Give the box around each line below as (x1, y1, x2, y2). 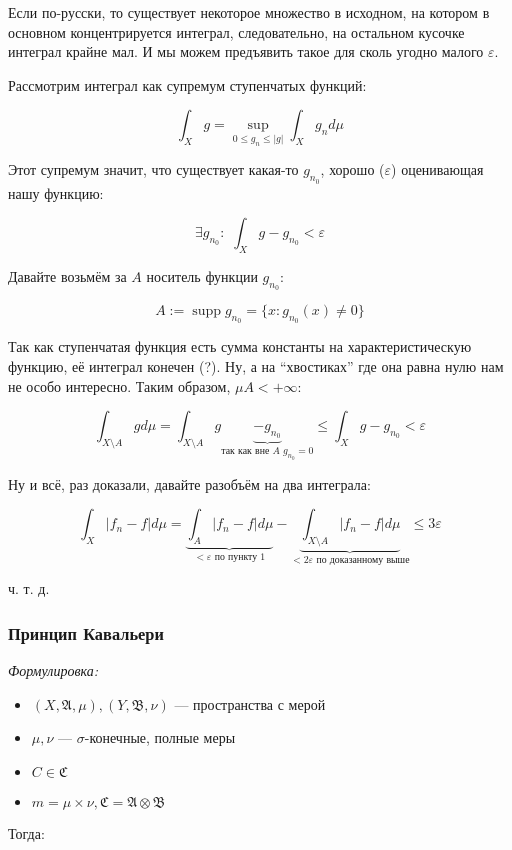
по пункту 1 (214, 551, 266, 562)
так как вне (221, 446, 270, 457)
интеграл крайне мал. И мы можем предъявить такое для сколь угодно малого (8, 41, 484, 62)
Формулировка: (8, 660, 99, 681)
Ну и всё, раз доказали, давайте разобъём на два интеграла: (8, 473, 371, 494)
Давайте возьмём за (8, 266, 127, 287)
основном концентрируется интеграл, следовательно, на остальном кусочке (8, 21, 465, 42)
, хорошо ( (320, 159, 385, 180)
